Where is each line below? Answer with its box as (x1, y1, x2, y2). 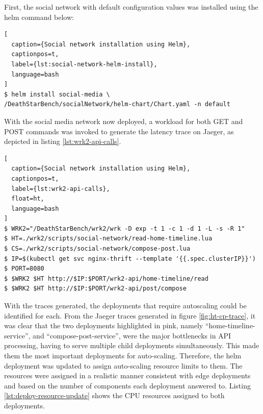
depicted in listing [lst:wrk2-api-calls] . (4, 136, 121, 147)
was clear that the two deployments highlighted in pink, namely (4, 320, 203, 331)
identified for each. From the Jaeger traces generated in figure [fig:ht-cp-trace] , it (4, 310, 256, 321)
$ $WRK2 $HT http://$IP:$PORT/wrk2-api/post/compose (4, 285, 187, 293)
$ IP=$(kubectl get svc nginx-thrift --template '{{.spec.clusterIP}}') (4, 255, 256, 262)
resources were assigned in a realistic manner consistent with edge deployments (4, 370, 251, 381)
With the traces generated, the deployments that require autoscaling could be (4, 300, 247, 311)
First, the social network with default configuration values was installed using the (4, 2, 258, 12)
